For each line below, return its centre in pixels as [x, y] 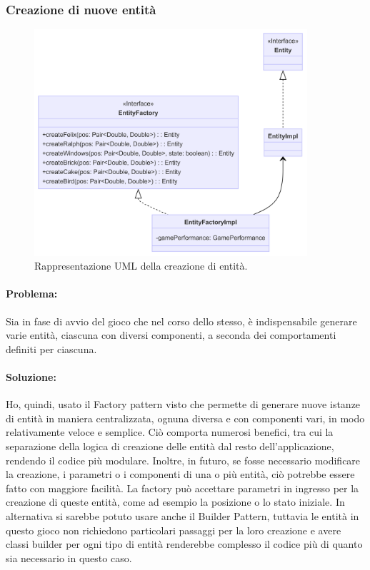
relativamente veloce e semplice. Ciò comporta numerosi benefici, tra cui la [170, 432]
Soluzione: [31, 377]
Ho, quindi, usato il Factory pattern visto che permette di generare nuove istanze [183, 404]
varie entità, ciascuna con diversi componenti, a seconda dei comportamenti [171, 335]
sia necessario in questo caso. [69, 558]
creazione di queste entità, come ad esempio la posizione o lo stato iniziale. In [175, 502]
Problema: [32, 294]
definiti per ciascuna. [51, 348]
